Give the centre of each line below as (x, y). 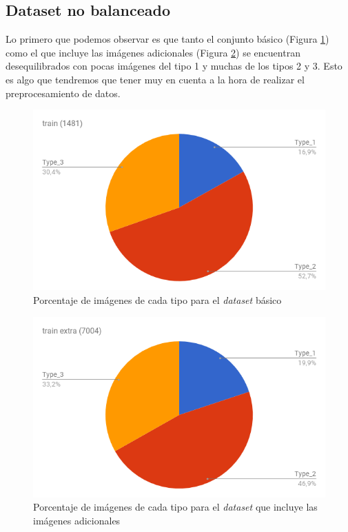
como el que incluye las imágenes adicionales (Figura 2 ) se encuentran (153, 52)
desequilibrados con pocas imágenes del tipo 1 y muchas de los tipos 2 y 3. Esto (174, 66)
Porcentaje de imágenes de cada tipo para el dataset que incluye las (175, 507)
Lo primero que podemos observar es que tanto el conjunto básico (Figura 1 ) (167, 39)
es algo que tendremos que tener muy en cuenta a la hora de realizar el (155, 79)
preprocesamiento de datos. (63, 93)
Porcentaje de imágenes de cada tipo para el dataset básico (157, 299)
